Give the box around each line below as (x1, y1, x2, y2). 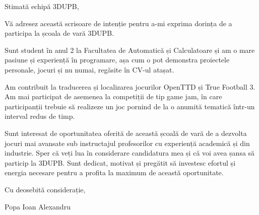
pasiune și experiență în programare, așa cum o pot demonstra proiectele (5, 54, 230, 65)
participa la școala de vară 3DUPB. (5, 28, 114, 38)
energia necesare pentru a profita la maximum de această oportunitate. (5, 167, 224, 178)
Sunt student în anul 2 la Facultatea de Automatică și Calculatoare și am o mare (5, 44, 255, 55)
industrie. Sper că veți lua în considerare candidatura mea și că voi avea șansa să (5, 148, 255, 158)
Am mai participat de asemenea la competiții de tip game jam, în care (5, 91, 222, 102)
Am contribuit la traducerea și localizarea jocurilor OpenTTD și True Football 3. (5, 81, 255, 92)
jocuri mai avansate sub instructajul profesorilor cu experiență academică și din (5, 137, 250, 148)
